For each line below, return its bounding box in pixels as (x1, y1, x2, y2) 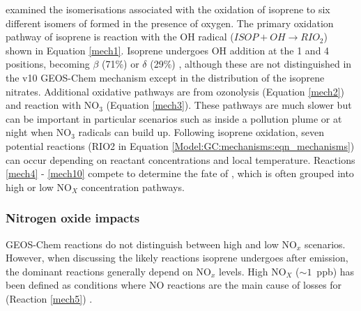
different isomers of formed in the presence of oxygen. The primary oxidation (6, 15, 334, 30)
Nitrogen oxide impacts (6, 209, 140, 227)
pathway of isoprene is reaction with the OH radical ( (6, 29, 234, 44)
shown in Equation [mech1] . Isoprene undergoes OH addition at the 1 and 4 (6, 43, 330, 57)
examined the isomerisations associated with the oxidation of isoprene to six (6, 2, 330, 16)
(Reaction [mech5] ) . (6, 291, 93, 305)
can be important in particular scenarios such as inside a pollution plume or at (6, 111, 342, 126)
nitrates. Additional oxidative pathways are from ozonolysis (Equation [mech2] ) (6, 84, 344, 98)
